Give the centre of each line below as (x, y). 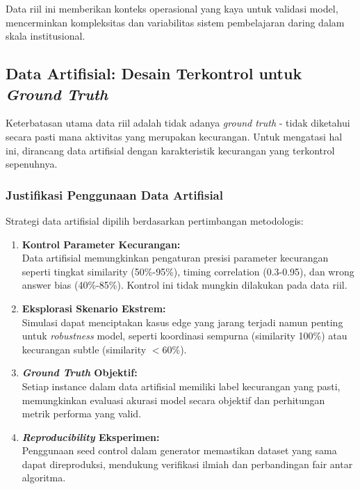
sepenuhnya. (32, 164)
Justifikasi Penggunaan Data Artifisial (114, 194)
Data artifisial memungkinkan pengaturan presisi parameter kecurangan (175, 258)
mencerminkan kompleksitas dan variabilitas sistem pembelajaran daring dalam (175, 22)
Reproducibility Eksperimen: (91, 436)
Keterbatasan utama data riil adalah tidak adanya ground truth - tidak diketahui (178, 123)
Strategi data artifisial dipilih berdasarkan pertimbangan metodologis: (155, 220)
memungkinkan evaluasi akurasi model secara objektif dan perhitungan (173, 400)
